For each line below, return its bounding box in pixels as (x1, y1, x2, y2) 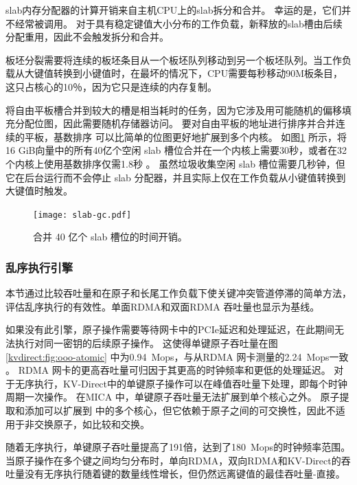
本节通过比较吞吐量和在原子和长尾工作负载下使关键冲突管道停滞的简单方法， (5, 286, 352, 300)
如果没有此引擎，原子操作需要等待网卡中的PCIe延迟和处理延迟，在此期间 (5, 322, 334, 337)
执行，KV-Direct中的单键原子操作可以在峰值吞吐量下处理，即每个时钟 (34, 376, 348, 390)
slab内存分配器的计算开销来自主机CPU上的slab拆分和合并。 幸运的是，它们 (5, 3, 342, 16)
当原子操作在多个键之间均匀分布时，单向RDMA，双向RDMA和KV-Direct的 (5, 453, 341, 467)
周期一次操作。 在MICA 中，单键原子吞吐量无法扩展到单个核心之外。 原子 (5, 390, 340, 404)
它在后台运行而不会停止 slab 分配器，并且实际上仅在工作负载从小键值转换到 (5, 170, 346, 184)
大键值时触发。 (5, 183, 73, 198)
